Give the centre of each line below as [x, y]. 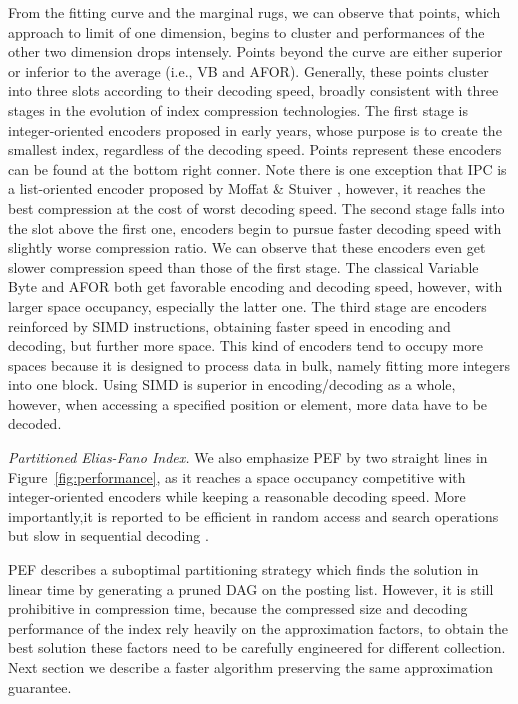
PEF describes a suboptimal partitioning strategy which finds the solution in [243, 569]
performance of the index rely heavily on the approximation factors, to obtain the [258, 627]
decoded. [35, 423]
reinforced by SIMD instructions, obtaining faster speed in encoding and [229, 325]
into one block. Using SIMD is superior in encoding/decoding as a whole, [232, 384]
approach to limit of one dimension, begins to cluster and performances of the [246, 31]
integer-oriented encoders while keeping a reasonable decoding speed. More [237, 496]
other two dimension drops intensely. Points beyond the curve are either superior [255, 51]
